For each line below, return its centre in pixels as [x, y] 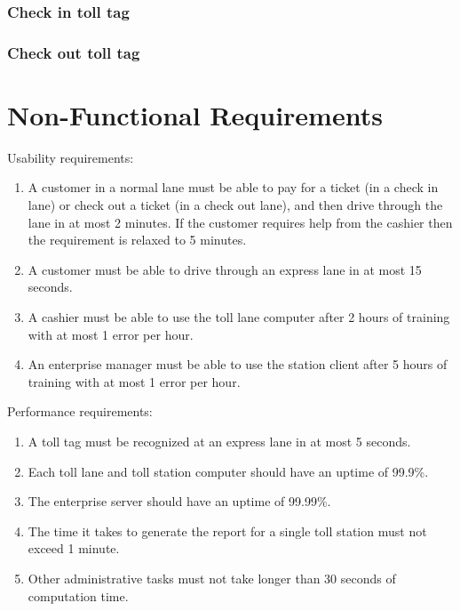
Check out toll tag [74, 52]
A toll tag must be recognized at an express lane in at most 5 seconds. [219, 441]
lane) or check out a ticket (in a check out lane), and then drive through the [235, 205]
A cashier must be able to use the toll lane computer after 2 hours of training [239, 316]
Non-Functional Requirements [195, 114]
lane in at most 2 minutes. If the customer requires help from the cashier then [240, 222]
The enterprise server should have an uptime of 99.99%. [179, 501]
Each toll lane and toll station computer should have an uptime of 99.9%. [228, 471]
